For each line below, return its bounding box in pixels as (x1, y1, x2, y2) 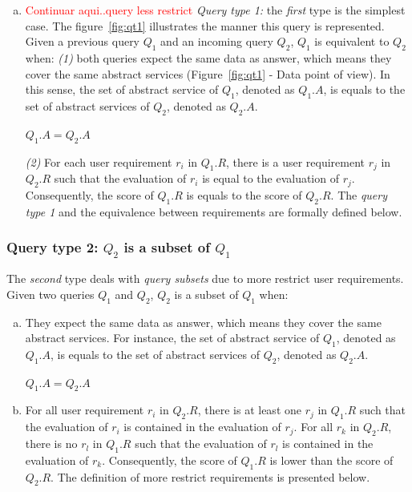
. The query (330, 187, 388, 204)
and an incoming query (160, 33, 273, 50)
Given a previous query (25, 33, 140, 50)
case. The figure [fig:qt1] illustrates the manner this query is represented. (25, 17, 385, 34)
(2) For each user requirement (25, 153, 172, 170)
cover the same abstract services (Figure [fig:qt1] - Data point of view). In (25, 65, 390, 82)
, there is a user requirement (226, 153, 365, 170)
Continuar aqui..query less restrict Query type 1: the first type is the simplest (25, 2, 406, 18)
